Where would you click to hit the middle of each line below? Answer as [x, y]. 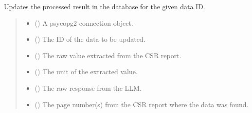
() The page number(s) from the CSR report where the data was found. [142, 104]
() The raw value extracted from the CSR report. [108, 55]
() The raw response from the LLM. [88, 88]
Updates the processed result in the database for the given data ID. [105, 6]
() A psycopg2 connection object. [84, 23]
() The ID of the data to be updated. [90, 39]
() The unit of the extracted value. [86, 72]
